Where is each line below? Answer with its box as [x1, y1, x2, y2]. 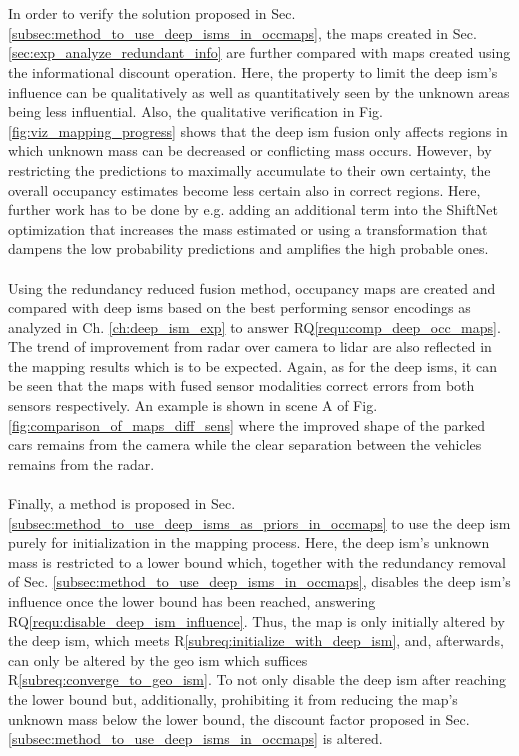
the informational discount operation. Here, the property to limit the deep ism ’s [8, 61, 498, 82]
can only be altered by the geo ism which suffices [8, 649, 308, 670]
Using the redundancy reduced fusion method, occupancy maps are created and [8, 277, 496, 298]
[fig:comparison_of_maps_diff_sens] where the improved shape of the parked [8, 414, 485, 435]
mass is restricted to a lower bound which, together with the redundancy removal [8, 551, 506, 572]
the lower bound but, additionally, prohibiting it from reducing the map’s [8, 688, 458, 709]
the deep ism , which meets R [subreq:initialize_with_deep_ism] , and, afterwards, [8, 630, 504, 651]
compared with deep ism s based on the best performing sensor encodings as [8, 297, 471, 318]
